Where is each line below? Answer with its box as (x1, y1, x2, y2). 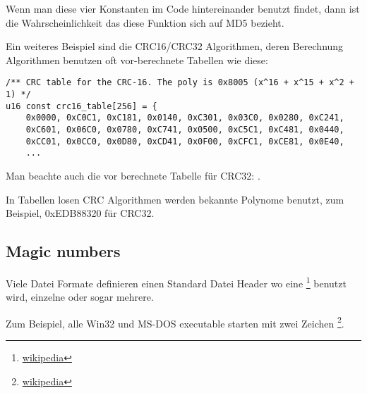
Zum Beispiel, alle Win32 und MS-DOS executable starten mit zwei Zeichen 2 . (6, 313, 344, 330)
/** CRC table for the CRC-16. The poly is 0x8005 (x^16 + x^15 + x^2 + (6, 77, 354, 88)
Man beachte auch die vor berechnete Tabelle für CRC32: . (6, 168, 260, 182)
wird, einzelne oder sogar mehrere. (6, 289, 154, 304)
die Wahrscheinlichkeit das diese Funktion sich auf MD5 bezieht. (6, 15, 284, 30)
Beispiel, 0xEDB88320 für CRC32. (6, 206, 155, 220)
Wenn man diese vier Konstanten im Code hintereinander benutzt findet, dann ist (6, 1, 360, 15)
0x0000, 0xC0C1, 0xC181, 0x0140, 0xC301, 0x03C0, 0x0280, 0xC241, (25, 113, 344, 123)
